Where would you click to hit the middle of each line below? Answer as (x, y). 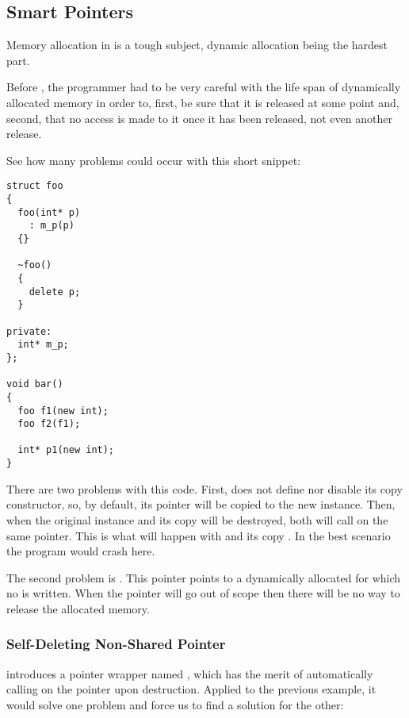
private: (29, 331)
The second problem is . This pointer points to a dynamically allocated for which (204, 577)
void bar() (35, 384)
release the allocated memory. (78, 608)
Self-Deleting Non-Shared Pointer (116, 644)
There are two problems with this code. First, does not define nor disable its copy (204, 488)
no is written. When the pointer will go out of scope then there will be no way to (203, 593)
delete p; (55, 292)
